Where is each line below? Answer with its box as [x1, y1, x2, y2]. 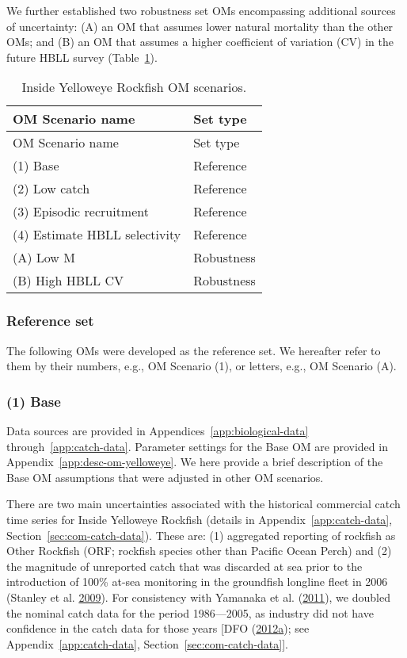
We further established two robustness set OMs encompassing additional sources [6, 2, 396, 18]
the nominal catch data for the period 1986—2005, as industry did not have [6, 604, 374, 621]
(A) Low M [13, 248, 75, 267]
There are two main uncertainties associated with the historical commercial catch [6, 495, 401, 512]
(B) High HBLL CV [13, 271, 124, 290]
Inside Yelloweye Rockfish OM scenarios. [21, 78, 247, 97]
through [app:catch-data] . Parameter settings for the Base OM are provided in [6, 438, 388, 454]
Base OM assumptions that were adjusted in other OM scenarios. [6, 469, 324, 485]
